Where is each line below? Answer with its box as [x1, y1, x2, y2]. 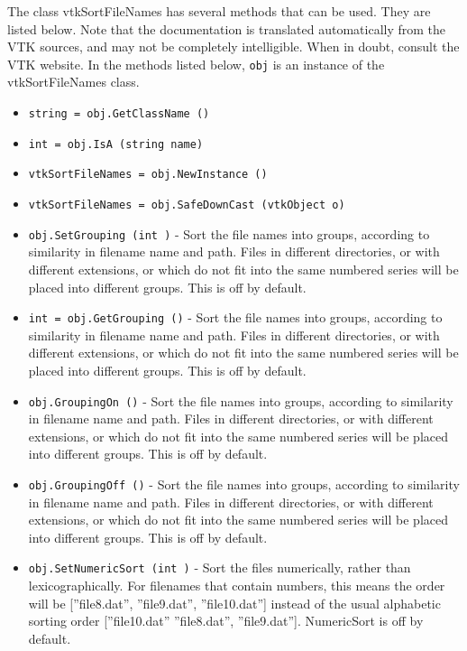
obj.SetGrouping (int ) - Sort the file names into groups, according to [28, 224, 430, 243]
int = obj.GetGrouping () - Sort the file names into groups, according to [28, 308, 443, 327]
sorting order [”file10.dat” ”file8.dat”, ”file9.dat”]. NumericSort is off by [28, 611, 424, 630]
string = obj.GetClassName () [28, 107, 210, 121]
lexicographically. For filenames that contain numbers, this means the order [28, 576, 445, 595]
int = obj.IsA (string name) [28, 137, 204, 151]
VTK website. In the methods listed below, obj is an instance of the [7, 54, 385, 73]
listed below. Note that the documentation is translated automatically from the [7, 19, 446, 38]
